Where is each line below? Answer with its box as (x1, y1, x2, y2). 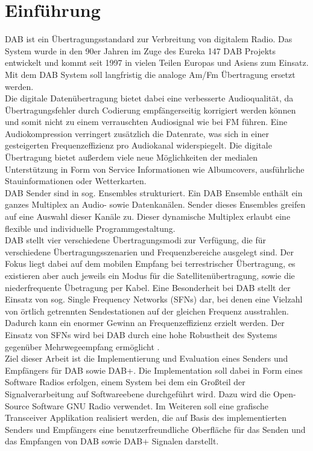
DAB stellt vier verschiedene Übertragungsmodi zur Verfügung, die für (5, 234, 266, 246)
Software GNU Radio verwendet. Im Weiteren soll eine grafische (32, 399, 268, 412)
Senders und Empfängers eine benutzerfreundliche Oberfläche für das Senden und (5, 423, 306, 435)
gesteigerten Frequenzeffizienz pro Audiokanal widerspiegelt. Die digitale (5, 139, 272, 152)
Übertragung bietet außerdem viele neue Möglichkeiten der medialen (5, 151, 258, 164)
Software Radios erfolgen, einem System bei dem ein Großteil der (5, 376, 245, 388)
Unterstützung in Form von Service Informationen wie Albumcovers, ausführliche (5, 162, 305, 175)
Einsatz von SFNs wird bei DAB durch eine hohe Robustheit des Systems (5, 328, 277, 341)
